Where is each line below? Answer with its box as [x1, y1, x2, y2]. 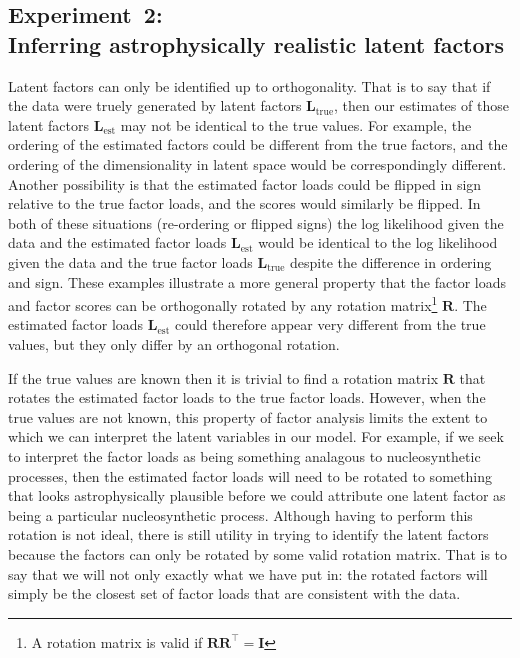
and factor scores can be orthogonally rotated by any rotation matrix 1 [8, 292, 438, 315]
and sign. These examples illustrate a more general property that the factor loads [8, 271, 506, 292]
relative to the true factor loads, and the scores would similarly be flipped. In [8, 193, 481, 214]
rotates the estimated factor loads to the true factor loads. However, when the [8, 387, 486, 408]
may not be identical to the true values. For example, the [120, 114, 472, 135]
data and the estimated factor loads [8, 232, 227, 253]
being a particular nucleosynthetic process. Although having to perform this [8, 504, 473, 525]
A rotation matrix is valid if [31, 631, 203, 652]
